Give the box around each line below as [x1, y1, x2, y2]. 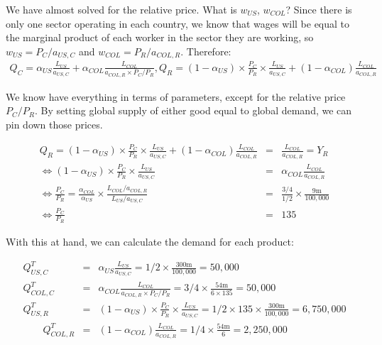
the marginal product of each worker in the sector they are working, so [6, 30, 314, 45]
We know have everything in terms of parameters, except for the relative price [6, 89, 346, 104]
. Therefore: [180, 43, 231, 58]
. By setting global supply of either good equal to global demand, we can [35, 103, 352, 118]
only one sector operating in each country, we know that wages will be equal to [6, 16, 350, 31]
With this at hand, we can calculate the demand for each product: [6, 234, 294, 248]
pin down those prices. [6, 116, 103, 131]
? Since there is [285, 2, 352, 16]
